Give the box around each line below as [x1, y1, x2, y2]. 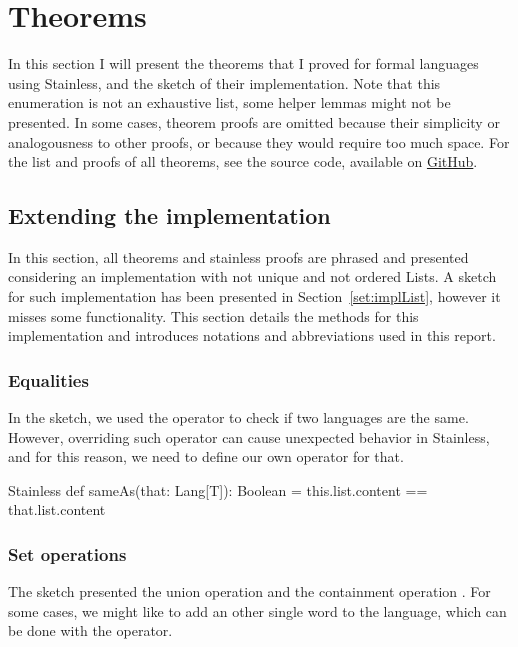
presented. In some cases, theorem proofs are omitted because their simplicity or [8, 111, 500, 132]
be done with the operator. [8, 620, 173, 641]
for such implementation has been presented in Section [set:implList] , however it [8, 286, 501, 307]
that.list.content [8, 499, 106, 520]
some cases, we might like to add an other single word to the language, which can [8, 600, 507, 621]
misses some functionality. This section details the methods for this [8, 305, 419, 326]
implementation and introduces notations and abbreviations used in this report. [8, 325, 496, 346]
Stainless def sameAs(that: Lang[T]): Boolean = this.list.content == [8, 479, 428, 500]
